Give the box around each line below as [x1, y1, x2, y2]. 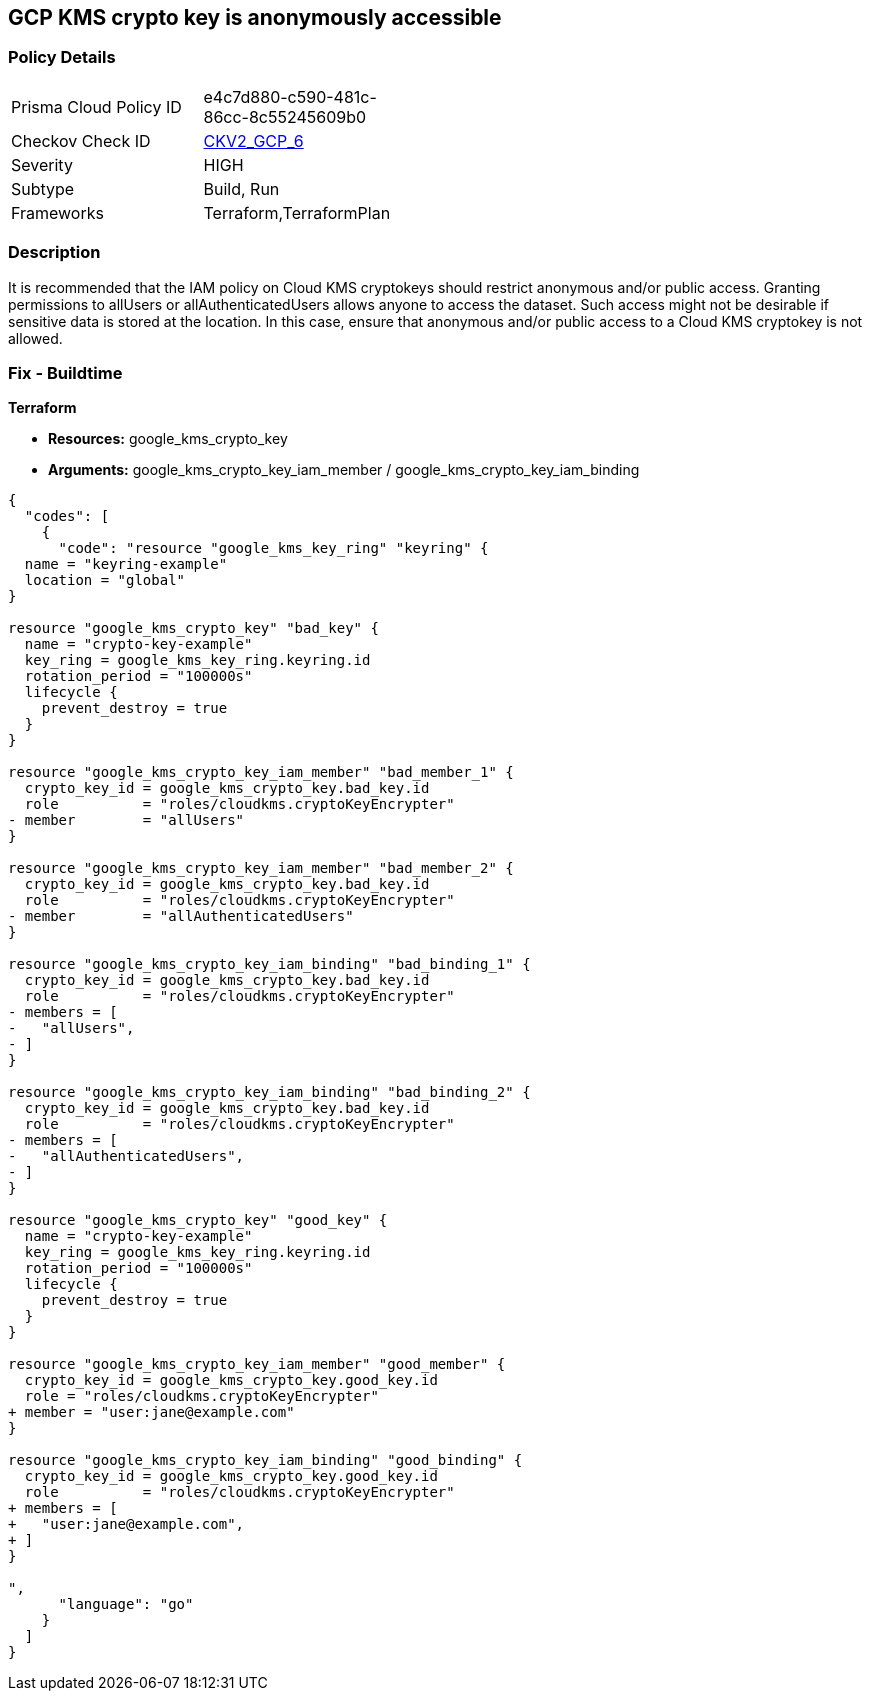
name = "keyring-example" [24, 556, 228, 573]
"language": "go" [58, 1596, 194, 1613]
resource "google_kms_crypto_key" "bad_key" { [8, 620, 379, 637]
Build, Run [203, 178, 280, 199]
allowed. [8, 329, 63, 347]
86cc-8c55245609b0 [203, 106, 367, 127]
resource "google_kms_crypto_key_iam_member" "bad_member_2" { [8, 860, 514, 877]
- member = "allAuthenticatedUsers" [8, 908, 354, 925]
